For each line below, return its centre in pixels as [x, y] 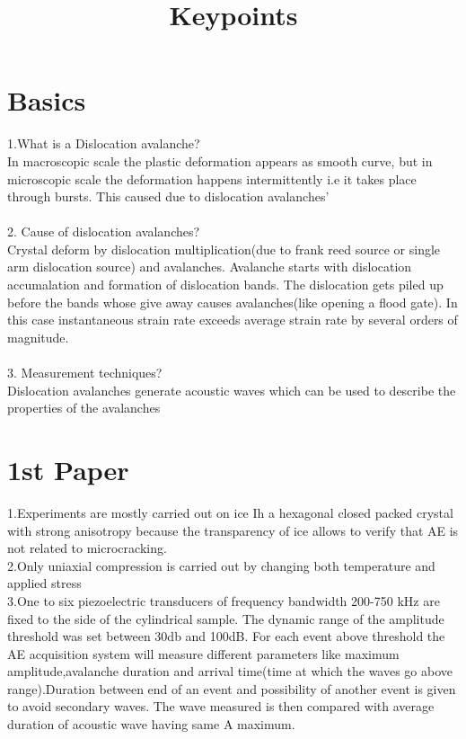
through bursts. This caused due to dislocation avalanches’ [168, 196]
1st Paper [68, 469]
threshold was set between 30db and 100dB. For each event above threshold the [226, 636]
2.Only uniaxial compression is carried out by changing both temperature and [221, 565]
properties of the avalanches [84, 408]
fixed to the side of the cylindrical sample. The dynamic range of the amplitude [226, 618]
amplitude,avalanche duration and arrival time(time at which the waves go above [230, 671]
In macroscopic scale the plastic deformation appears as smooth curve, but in [220, 160]
